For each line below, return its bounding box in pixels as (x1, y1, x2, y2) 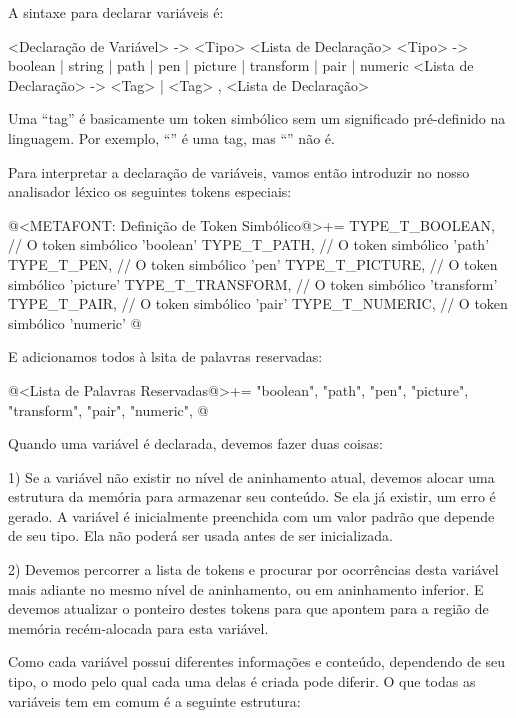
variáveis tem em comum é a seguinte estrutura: (8, 690, 301, 711)
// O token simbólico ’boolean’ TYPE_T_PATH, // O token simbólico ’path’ (8, 234, 490, 255)
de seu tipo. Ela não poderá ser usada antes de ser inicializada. (8, 525, 393, 546)
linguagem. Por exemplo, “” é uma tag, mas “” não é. (8, 127, 335, 148)
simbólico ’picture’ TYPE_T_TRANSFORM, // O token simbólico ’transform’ (8, 273, 498, 294)
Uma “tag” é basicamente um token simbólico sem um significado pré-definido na (8, 108, 506, 129)
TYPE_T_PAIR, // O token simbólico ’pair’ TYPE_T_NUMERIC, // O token (8, 293, 508, 314)
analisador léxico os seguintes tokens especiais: (8, 181, 292, 202)
